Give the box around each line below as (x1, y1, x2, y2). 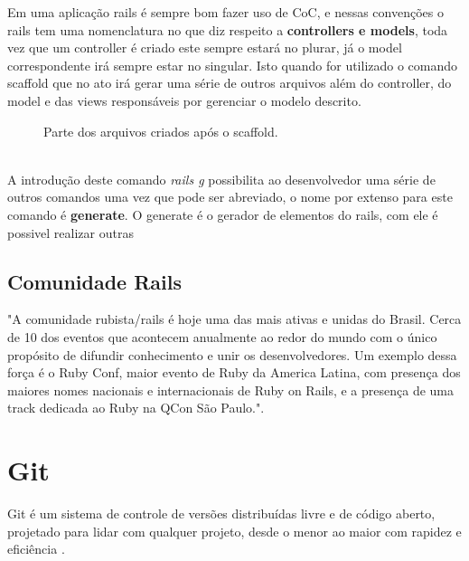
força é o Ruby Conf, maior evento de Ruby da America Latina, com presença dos (7, 363, 461, 382)
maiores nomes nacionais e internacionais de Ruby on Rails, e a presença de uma (7, 380, 455, 399)
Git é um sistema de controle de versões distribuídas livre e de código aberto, (7, 504, 436, 523)
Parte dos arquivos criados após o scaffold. (43, 121, 278, 140)
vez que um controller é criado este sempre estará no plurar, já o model (7, 38, 402, 57)
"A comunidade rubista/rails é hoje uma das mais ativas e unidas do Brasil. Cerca (7, 309, 462, 328)
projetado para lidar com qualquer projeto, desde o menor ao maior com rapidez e (7, 521, 462, 540)
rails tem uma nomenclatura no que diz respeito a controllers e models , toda (7, 20, 448, 39)
